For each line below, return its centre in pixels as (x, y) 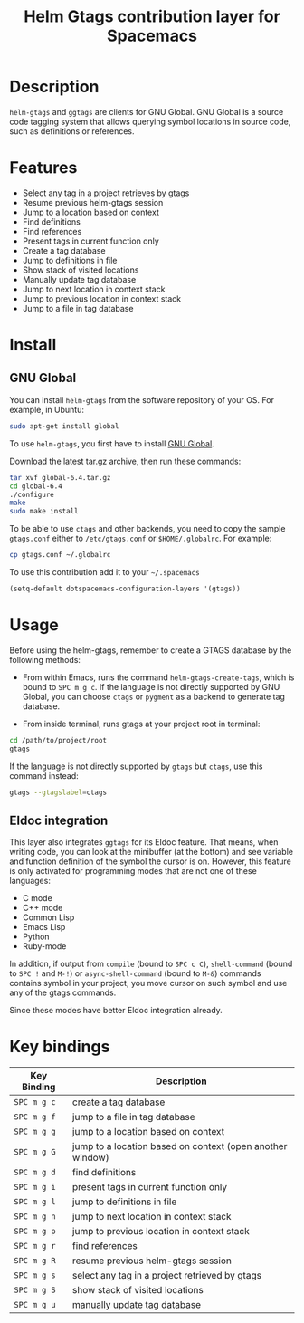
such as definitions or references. (72, 131)
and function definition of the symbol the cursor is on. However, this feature (150, 861)
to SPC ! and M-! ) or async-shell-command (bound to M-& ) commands (135, 973)
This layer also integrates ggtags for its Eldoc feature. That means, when (144, 842)
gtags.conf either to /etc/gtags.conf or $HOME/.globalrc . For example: (141, 538)
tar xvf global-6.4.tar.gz (60, 477)
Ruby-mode (44, 946)
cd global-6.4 (36, 486)
